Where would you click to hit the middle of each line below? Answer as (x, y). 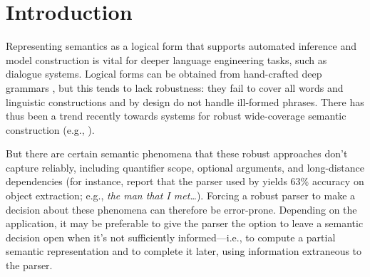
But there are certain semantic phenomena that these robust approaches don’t (177, 153)
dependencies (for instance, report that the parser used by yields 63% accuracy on (185, 181)
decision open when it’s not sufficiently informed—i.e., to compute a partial (171, 237)
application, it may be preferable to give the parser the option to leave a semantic (185, 223)
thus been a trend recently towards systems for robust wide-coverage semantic (176, 116)
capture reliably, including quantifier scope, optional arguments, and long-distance (185, 167)
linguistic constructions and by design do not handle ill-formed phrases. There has (185, 101)
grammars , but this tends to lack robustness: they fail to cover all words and (175, 87)
